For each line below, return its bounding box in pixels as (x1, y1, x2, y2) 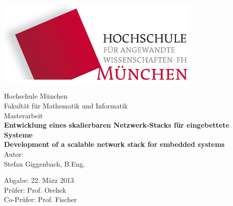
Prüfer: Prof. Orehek (4, 184, 67, 195)
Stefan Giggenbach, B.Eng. (4, 158, 85, 169)
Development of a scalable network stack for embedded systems (4, 139, 225, 149)
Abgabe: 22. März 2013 (4, 175, 74, 185)
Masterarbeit (4, 110, 43, 120)
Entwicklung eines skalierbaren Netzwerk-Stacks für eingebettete (4, 120, 230, 130)
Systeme (4, 129, 33, 139)
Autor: (4, 148, 24, 159)
